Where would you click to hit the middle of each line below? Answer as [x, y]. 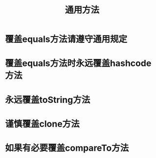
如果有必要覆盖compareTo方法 [67, 148]
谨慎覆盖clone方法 [42, 124]
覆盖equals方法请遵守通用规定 [66, 39]
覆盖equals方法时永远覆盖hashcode [78, 63]
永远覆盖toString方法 [48, 100]
